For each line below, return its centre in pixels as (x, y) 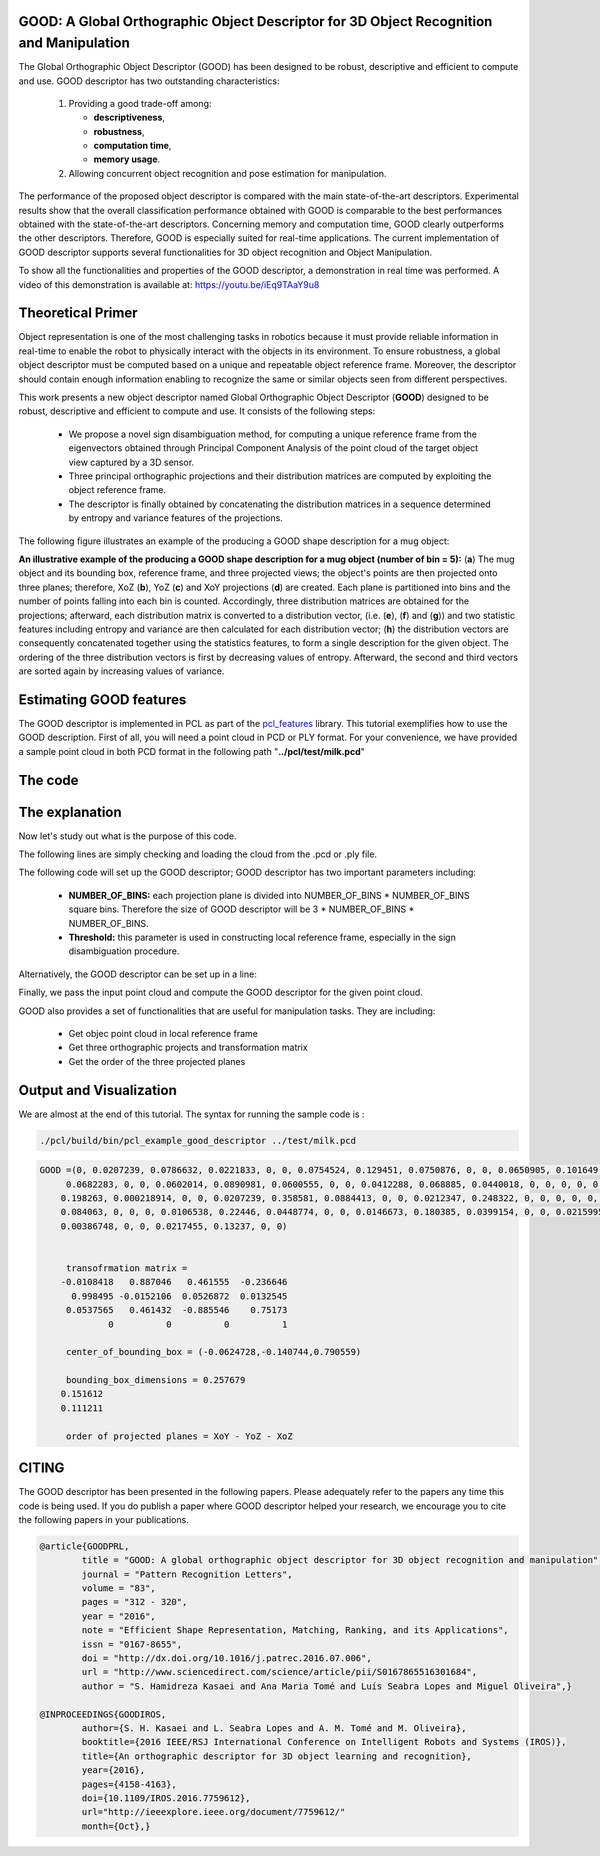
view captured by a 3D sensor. (131, 462)
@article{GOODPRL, (84, 1546)
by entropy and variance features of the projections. (176, 518)
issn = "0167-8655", (132, 1644)
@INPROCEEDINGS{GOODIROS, (103, 1714)
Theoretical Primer (78, 313)
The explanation (70, 811)
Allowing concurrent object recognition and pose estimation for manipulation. (227, 173)
